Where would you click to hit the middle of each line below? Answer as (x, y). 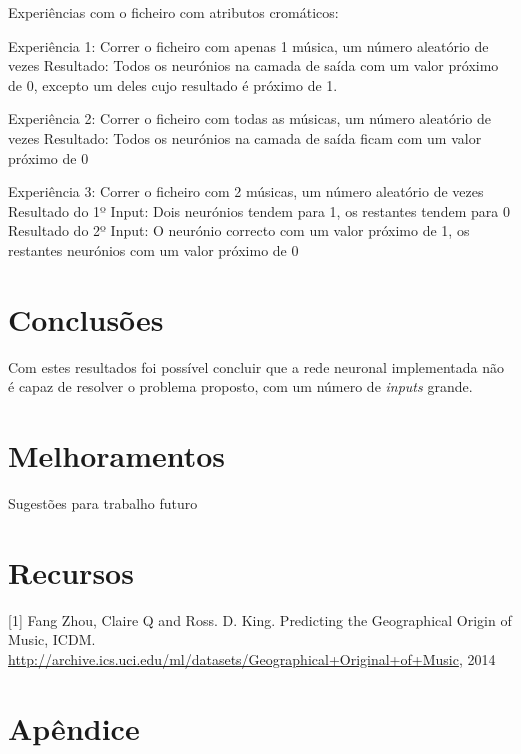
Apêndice (74, 727)
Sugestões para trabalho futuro (103, 502)
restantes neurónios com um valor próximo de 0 (153, 249)
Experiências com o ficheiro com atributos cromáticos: (173, 12)
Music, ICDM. (52, 639)
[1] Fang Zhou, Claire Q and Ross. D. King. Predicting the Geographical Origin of (260, 619)
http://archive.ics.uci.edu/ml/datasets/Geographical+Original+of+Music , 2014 (252, 658)
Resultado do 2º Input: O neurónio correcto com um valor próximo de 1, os (239, 230)
